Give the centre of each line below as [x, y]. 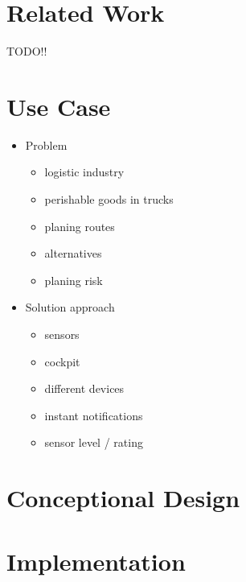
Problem [46, 144]
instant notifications [94, 415]
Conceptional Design [123, 498]
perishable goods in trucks [109, 199]
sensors [62, 334]
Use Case [59, 106]
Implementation [96, 561]
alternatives [73, 253]
